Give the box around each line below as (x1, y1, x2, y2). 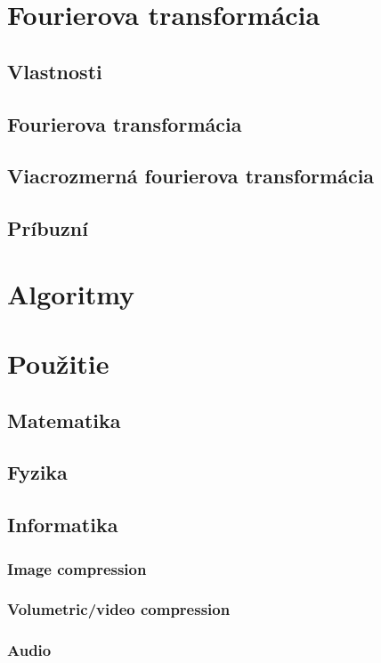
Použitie (7, 345, 109, 382)
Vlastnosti (7, 57, 102, 85)
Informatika (7, 511, 118, 538)
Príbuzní (7, 214, 88, 242)
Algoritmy (7, 275, 135, 311)
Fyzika (7, 458, 68, 486)
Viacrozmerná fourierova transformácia (7, 162, 375, 190)
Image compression (7, 557, 147, 579)
